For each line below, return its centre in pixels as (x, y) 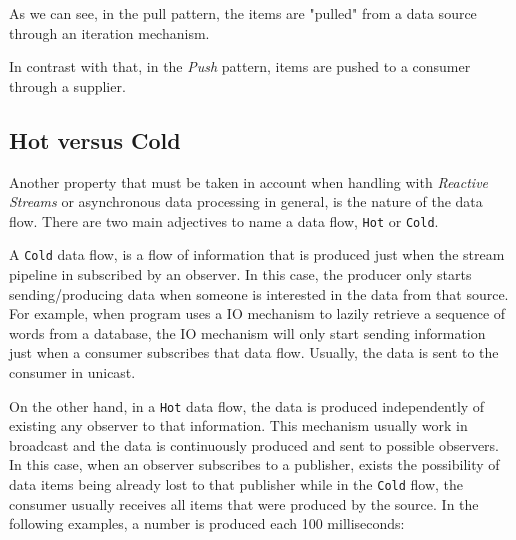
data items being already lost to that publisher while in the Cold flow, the (236, 484)
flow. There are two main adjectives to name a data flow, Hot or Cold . (224, 220)
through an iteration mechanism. (109, 32)
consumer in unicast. (72, 372)
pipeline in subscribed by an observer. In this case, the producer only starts (240, 274)
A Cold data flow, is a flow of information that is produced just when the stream (257, 254)
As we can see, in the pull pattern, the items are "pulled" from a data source (243, 13)
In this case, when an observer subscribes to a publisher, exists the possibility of (254, 464)
